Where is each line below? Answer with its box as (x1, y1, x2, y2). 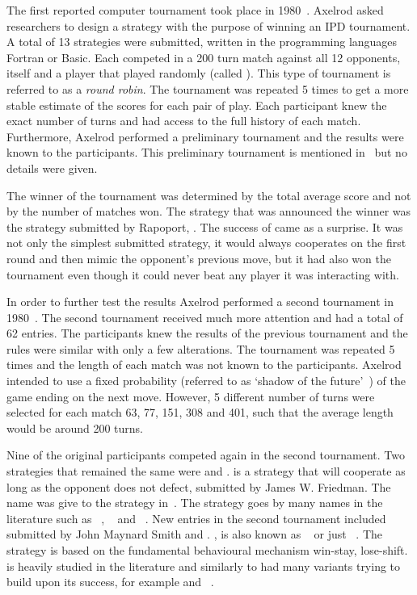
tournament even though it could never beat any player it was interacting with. (6, 266, 399, 283)
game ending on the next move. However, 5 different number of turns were (6, 388, 375, 404)
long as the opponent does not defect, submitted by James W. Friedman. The (6, 478, 391, 495)
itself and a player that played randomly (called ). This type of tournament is (6, 65, 391, 82)
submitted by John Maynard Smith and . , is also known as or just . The (6, 526, 383, 543)
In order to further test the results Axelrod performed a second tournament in (6, 293, 394, 310)
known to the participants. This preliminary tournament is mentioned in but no (6, 144, 407, 161)
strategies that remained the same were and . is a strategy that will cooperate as (6, 463, 406, 480)
